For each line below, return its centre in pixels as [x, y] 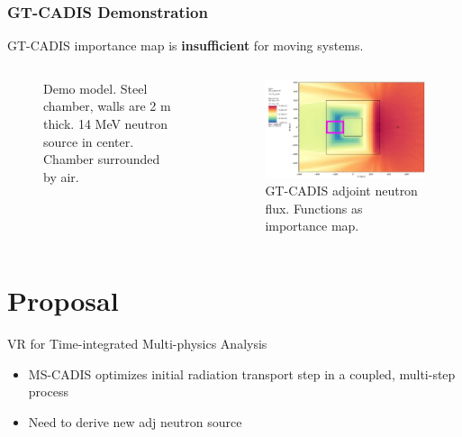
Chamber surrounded [102, 159]
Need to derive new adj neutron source [135, 421]
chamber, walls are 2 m [107, 106]
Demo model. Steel [95, 88]
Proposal [63, 300]
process [48, 391]
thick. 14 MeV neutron [106, 123]
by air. [61, 176]
